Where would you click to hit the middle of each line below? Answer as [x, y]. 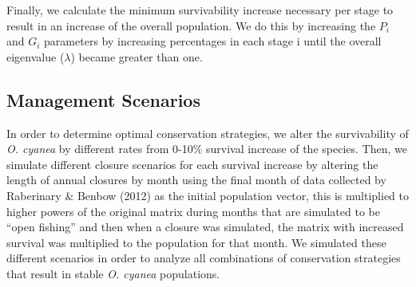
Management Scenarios [103, 99]
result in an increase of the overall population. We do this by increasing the [191, 25]
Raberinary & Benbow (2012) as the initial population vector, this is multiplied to [208, 195]
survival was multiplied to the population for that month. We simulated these [196, 242]
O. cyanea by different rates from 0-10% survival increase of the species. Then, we [207, 149]
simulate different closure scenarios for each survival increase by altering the [192, 164]
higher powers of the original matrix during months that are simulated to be [193, 211]
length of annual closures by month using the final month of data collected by [196, 180]
